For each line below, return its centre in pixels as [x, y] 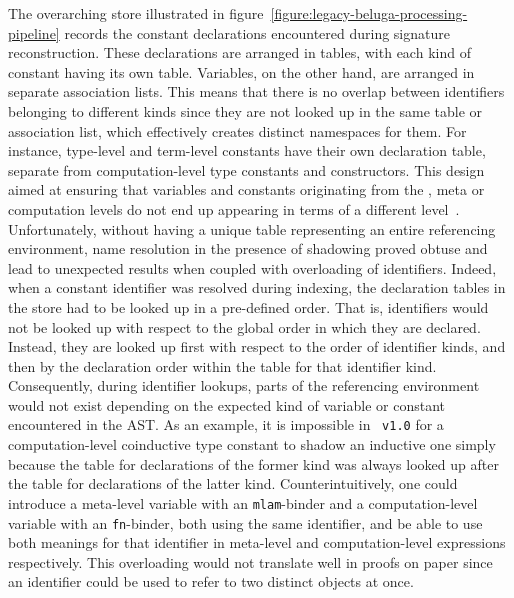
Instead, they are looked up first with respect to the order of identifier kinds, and [257, 346]
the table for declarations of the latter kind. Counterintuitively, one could [233, 483]
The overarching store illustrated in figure [136, 13]
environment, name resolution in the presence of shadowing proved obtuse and [248, 248]
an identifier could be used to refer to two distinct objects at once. [211, 581]
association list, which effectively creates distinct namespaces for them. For [237, 130]
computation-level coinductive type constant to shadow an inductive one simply [252, 444]
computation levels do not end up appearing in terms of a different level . [234, 208]
